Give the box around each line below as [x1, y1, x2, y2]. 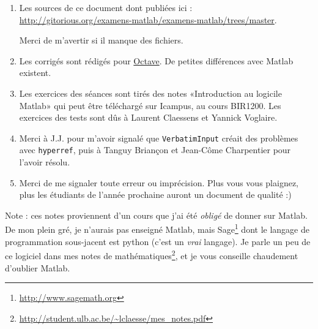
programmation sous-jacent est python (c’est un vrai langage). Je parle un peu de [5, 235, 311, 248]
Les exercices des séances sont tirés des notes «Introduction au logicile [19, 86, 282, 99]
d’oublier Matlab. [5, 261, 70, 274]
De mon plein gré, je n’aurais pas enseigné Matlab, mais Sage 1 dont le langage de [5, 221, 309, 236]
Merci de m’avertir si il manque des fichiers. [19, 34, 183, 47]
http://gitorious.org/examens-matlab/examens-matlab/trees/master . [19, 13, 277, 26]
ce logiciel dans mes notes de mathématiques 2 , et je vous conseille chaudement [5, 248, 298, 262]
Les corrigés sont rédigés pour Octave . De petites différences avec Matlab [19, 54, 294, 67]
